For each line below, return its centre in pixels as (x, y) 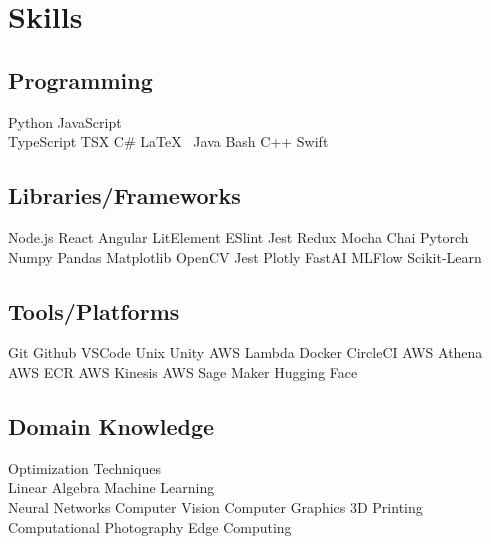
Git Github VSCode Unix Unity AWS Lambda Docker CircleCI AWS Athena (245, 352)
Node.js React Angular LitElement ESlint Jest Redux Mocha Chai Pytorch (238, 236)
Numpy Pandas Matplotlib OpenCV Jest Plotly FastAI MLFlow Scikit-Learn (245, 256)
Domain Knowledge (111, 425)
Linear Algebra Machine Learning (111, 487)
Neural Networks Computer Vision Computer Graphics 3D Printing (215, 506)
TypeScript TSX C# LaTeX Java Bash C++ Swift (168, 141)
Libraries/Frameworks (124, 195)
